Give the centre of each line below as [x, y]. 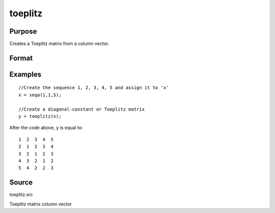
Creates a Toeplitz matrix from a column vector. [59, 44]
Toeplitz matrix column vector [41, 204]
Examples [25, 74]
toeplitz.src [21, 195]
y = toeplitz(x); [40, 116]
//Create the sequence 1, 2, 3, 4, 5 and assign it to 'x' [94, 88]
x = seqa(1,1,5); [40, 95]
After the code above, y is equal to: [46, 128]
